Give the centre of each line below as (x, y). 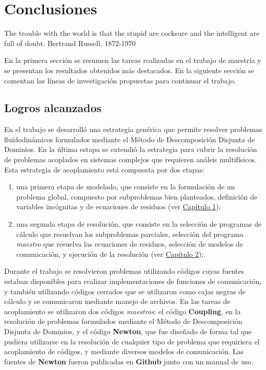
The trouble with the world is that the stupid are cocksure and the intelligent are (132, 33)
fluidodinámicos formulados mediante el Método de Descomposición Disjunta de (129, 139)
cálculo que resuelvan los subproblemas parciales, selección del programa (130, 234)
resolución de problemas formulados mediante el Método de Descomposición (123, 321)
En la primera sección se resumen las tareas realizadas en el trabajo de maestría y (133, 60)
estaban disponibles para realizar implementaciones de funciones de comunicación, (133, 281)
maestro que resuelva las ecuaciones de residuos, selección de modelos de (130, 244)
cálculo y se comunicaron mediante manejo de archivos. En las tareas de (117, 301)
